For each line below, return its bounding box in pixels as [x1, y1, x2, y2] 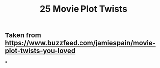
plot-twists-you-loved [5, 47, 76, 55]
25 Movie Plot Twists [39, 3, 128, 15]
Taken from [5, 31, 41, 40]
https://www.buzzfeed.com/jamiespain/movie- [5, 39, 156, 47]
